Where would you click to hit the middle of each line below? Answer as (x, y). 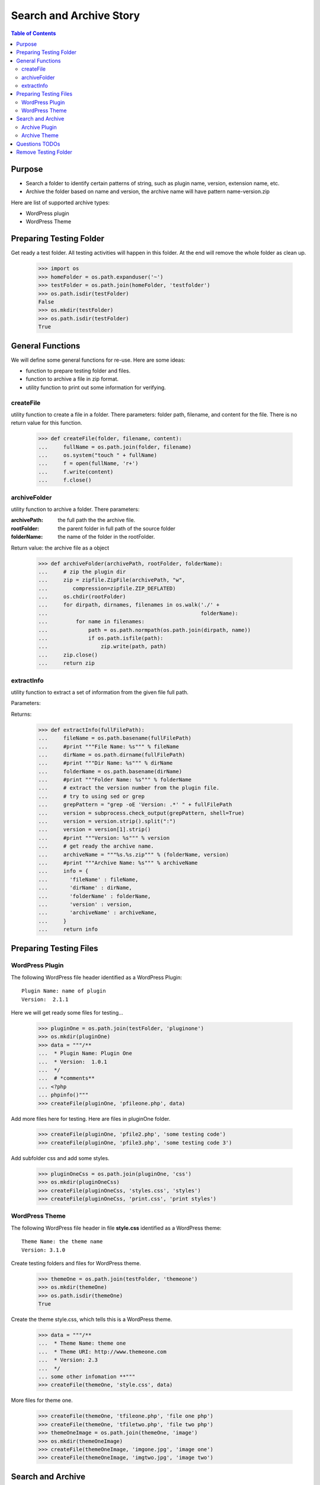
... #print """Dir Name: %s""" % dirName (105, 763)
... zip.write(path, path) (103, 647)
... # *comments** (66, 1078)
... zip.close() (68, 655)
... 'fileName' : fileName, (88, 879)
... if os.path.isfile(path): (101, 638)
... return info (68, 929)
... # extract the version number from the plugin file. (129, 788)
